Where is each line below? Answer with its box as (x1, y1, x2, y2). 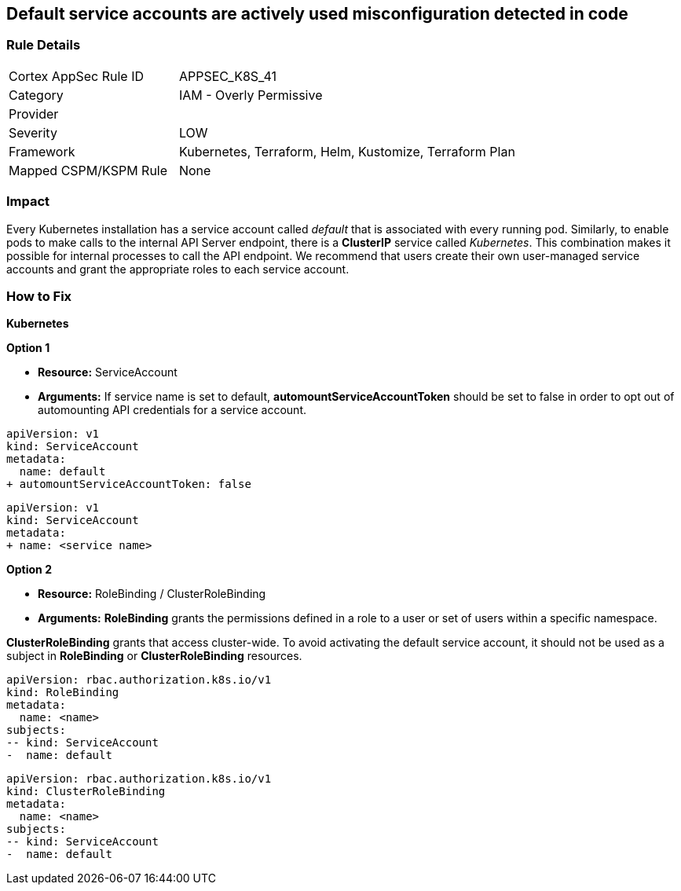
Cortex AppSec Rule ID (9, 68, 145, 84)
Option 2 (6, 563, 52, 577)
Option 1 (6, 341, 50, 355)
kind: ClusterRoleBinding (6, 785, 166, 798)
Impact (6, 193, 50, 210)
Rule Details (6, 37, 81, 53)
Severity (9, 124, 57, 141)
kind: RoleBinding (6, 686, 119, 699)
